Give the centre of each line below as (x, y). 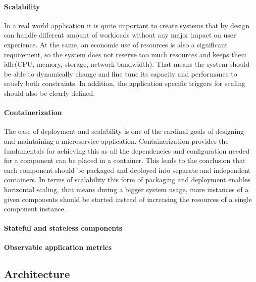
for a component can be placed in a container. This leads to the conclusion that (125, 160)
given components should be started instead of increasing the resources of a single (128, 199)
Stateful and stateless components (63, 228)
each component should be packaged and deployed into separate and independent (127, 170)
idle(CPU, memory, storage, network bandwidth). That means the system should (127, 64)
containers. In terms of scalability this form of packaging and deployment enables (127, 180)
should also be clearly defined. (50, 93)
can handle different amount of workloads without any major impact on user (120, 35)
